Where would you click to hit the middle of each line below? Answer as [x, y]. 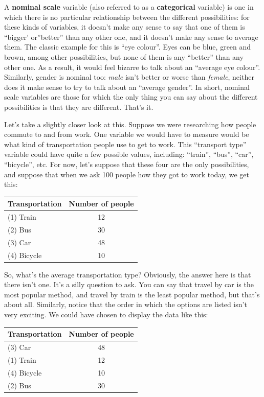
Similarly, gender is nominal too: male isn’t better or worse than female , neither [129, 77]
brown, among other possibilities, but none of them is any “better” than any [124, 56]
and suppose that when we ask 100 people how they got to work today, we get [127, 174]
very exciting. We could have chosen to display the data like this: [106, 314]
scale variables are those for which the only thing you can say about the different [131, 97]
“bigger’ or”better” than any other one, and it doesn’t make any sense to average [131, 37]
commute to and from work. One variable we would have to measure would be [127, 134]
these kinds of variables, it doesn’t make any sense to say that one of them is [125, 27]
